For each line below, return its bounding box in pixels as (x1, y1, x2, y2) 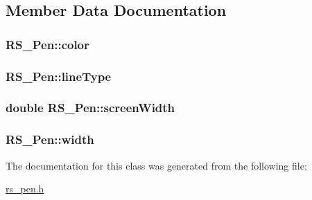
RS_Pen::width (6, 131, 94, 148)
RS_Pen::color (6, 35, 89, 53)
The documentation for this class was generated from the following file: (6, 158, 307, 172)
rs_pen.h (6, 181, 44, 196)
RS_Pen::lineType (6, 67, 112, 84)
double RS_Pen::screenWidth (6, 99, 175, 116)
